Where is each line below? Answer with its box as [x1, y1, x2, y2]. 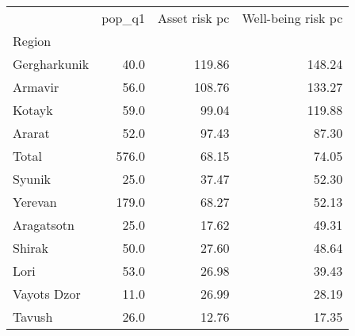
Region [13, 32, 52, 50]
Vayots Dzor [13, 284, 81, 303]
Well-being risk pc [242, 9, 343, 27]
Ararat [13, 124, 50, 142]
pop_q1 [101, 9, 145, 27]
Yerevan [13, 193, 57, 211]
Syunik [13, 170, 52, 188]
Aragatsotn [13, 216, 74, 234]
